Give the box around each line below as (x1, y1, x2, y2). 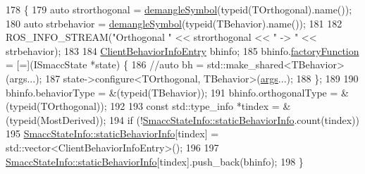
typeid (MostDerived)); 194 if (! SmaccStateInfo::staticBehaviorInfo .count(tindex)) (9, 112, 360, 127)
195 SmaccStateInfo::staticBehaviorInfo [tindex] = (6, 126, 219, 141)
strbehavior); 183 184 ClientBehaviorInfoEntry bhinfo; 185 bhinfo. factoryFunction (6, 43, 359, 58)
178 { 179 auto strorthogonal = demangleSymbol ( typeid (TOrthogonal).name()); (6, 2, 352, 16)
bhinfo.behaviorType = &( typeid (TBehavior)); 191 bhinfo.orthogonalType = (6, 85, 338, 99)
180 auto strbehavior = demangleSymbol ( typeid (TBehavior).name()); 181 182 (6, 15, 342, 30)
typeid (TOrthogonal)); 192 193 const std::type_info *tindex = (9, 99, 280, 113)
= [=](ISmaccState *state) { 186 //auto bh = (6, 57, 204, 72)
